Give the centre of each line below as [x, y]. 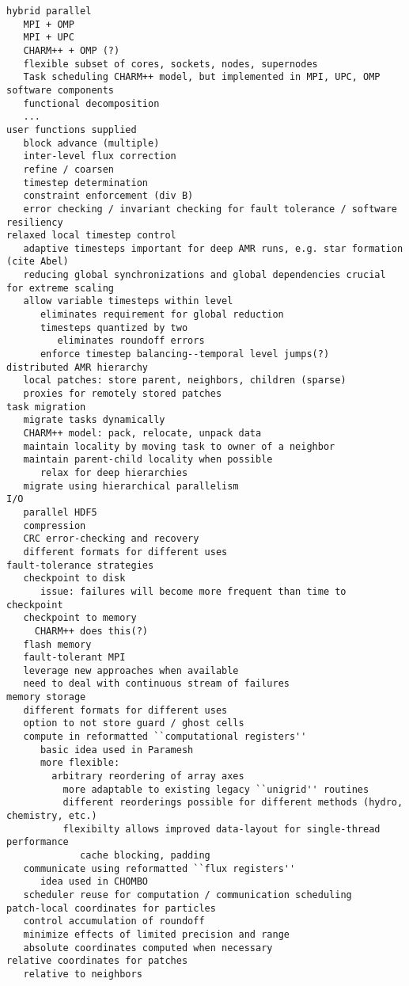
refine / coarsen [69, 169]
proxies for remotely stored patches [123, 394]
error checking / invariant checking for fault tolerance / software [210, 209]
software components [61, 90]
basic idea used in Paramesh [117, 750]
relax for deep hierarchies [114, 472]
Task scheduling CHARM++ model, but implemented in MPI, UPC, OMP [202, 77]
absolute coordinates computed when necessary [148, 948]
